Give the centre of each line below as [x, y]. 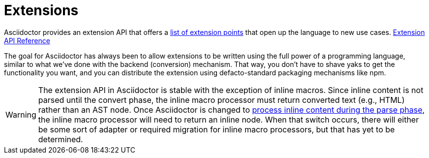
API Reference [27, 40]
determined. [61, 139]
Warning [21, 114]
